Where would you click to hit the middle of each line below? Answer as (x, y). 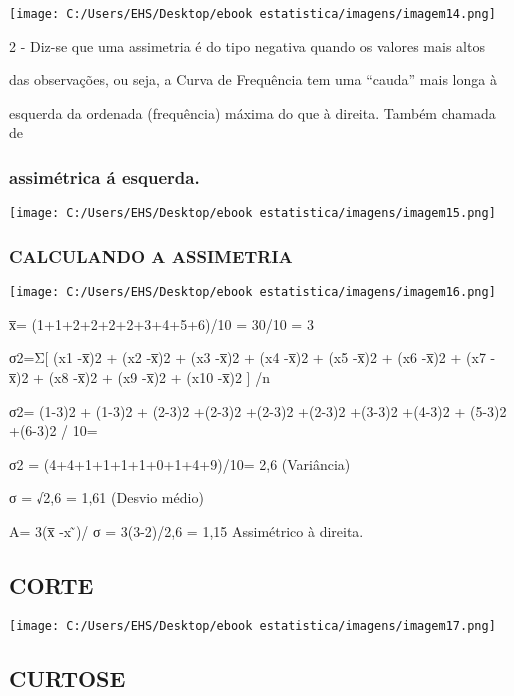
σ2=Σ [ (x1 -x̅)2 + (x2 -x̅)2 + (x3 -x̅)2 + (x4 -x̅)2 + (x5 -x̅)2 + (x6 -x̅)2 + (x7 (247, 357)
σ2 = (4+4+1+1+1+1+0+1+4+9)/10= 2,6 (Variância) (180, 463)
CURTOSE (67, 677)
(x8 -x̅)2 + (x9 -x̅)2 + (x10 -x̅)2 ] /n (159, 376)
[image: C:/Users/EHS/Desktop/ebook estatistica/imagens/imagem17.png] (252, 625)
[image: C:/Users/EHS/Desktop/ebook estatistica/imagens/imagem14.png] (252, 14)
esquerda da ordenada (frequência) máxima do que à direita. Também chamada (252, 112)
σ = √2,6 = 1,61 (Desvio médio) (106, 497)
